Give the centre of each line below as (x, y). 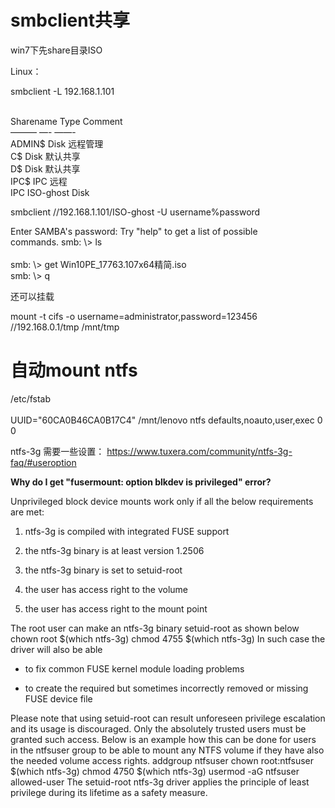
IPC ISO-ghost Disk (50, 192)
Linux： (26, 71)
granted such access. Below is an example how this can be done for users (163, 739)
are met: (27, 512)
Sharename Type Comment (66, 121)
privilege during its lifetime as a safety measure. (109, 792)
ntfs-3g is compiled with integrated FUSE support (127, 531)
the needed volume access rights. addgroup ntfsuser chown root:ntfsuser (162, 760)
